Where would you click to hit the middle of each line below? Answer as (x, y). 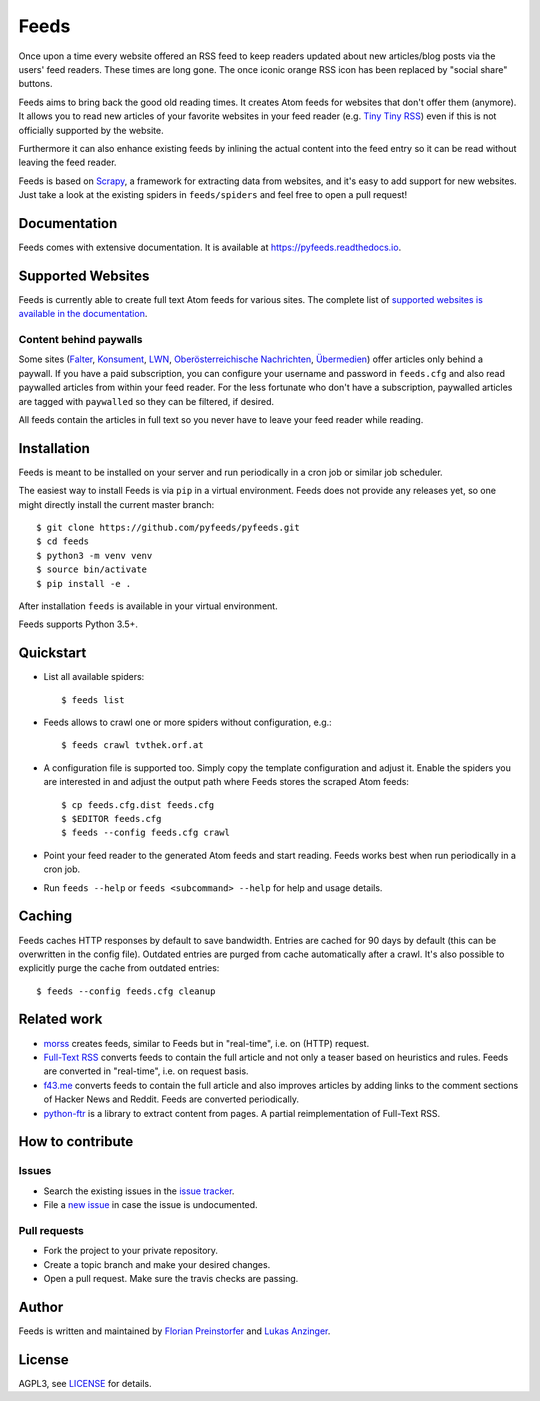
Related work (60, 1019)
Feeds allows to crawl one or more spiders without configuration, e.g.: (187, 722)
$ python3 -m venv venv (94, 555)
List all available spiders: (94, 677)
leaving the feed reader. (67, 162)
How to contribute (76, 1141)
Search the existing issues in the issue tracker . (139, 1191)
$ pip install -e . (84, 583)
